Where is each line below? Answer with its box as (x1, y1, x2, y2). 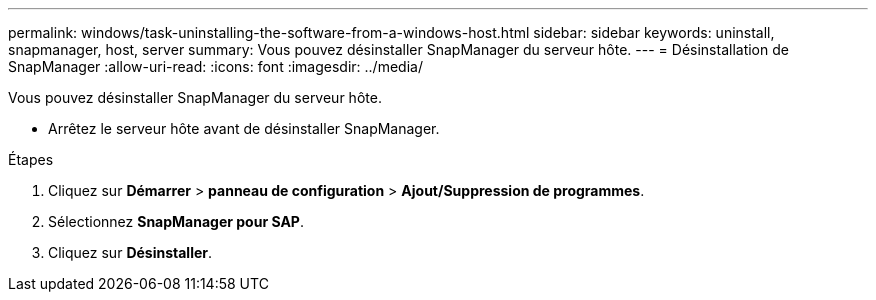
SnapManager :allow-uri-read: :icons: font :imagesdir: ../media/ (8, 58, 423, 75)
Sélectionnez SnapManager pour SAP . (48, 213, 304, 230)
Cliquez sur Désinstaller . (48, 244, 213, 261)
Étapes (8, 151, 54, 168)
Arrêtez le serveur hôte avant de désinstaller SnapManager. (48, 120, 440, 137)
